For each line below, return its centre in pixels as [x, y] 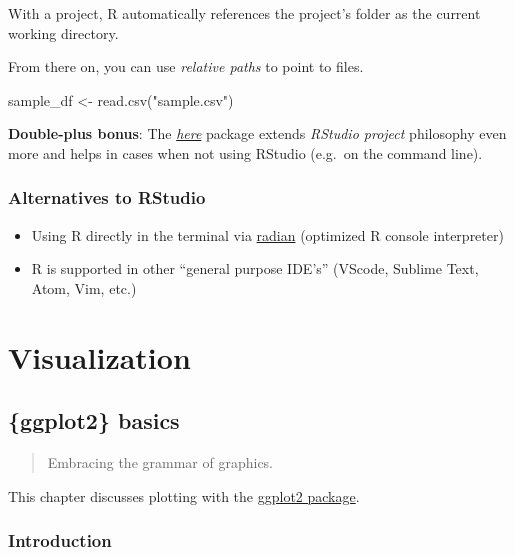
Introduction [60, 540]
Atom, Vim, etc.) [84, 287]
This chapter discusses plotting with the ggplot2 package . [184, 495]
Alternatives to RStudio [107, 197]
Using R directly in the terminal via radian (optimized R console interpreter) [267, 234]
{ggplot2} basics [94, 420]
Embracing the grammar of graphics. [160, 462]
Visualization [99, 356]
